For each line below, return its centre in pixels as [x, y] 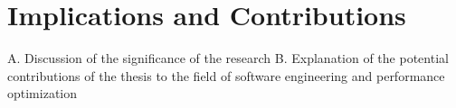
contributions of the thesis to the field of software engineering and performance [226, 75]
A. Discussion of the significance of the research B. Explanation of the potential [228, 58]
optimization [43, 93]
